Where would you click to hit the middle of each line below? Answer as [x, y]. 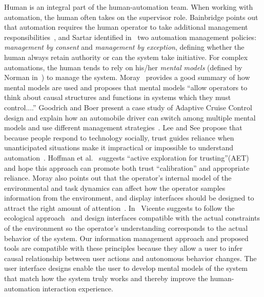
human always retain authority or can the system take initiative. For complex [126, 57]
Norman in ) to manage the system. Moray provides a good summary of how [127, 77]
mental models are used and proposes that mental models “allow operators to [126, 87]
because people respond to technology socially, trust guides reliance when [119, 137]
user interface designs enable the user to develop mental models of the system [126, 268]
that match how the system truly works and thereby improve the [106, 278]
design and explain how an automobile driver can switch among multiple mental [130, 117]
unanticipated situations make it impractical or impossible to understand [119, 147]
